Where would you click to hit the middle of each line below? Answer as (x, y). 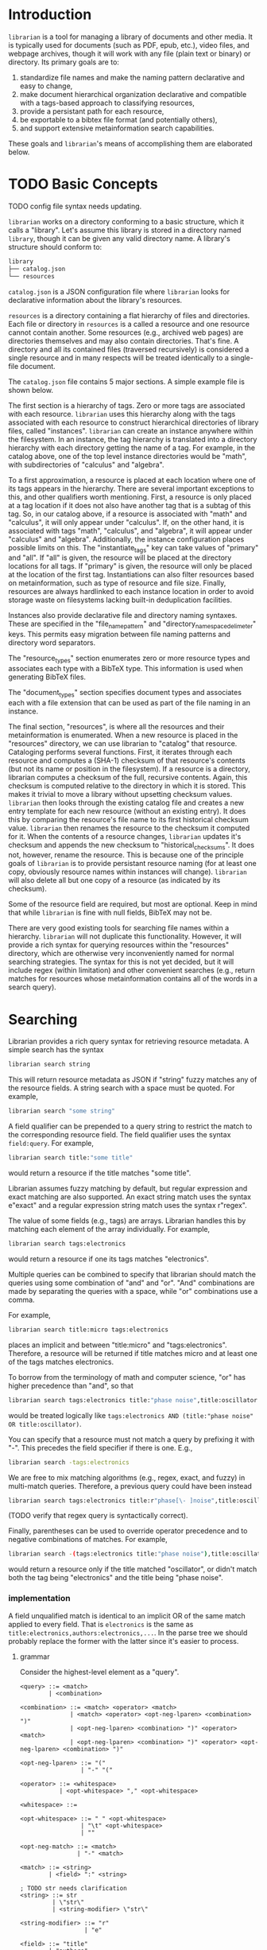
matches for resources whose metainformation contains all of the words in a (133, 979)
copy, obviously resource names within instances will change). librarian (128, 872)
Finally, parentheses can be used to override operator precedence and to (128, 1531)
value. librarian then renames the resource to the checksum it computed (129, 828)
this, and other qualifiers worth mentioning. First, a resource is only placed (130, 497)
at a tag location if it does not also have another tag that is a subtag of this (130, 505)
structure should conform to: (55, 247)
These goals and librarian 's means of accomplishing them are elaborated (130, 143)
